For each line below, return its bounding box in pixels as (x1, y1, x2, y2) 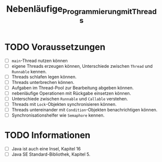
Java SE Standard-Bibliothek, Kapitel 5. (11, 151, 91, 157)
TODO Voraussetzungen (4, 41, 105, 52)
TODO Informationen (4, 130, 91, 141)
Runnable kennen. (11, 68, 47, 74)
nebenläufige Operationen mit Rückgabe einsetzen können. (11, 90, 131, 96)
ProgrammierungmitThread (62, 6, 157, 16)
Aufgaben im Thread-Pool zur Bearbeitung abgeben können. (11, 84, 134, 91)
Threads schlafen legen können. (11, 74, 77, 80)
